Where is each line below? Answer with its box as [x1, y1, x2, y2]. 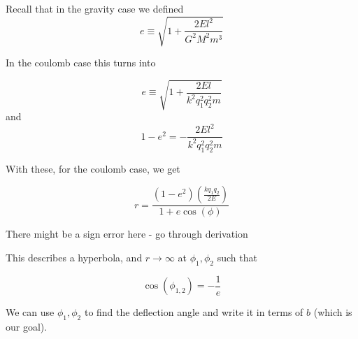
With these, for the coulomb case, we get [6, 161, 180, 175]
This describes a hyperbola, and [6, 250, 143, 264]
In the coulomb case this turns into [6, 55, 156, 70]
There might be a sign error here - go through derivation [6, 226, 248, 241]
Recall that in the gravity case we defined [6, 1, 184, 15]
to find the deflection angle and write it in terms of [84, 305, 303, 319]
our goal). [6, 319, 48, 333]
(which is [313, 305, 352, 319]
